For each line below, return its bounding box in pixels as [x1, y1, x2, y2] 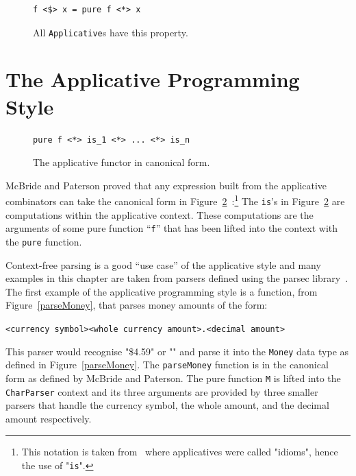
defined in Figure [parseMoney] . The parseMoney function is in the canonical [5, 357, 329, 372]
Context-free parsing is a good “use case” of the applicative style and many [5, 257, 321, 272]
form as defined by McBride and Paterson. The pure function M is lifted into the [5, 370, 341, 385]
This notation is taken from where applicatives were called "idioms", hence [21, 444, 338, 459]
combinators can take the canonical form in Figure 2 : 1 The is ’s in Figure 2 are [5, 192, 345, 208]
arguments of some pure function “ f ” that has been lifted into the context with [5, 221, 338, 235]
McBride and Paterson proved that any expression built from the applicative [5, 178, 327, 192]
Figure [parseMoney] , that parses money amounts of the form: [5, 298, 268, 312]
